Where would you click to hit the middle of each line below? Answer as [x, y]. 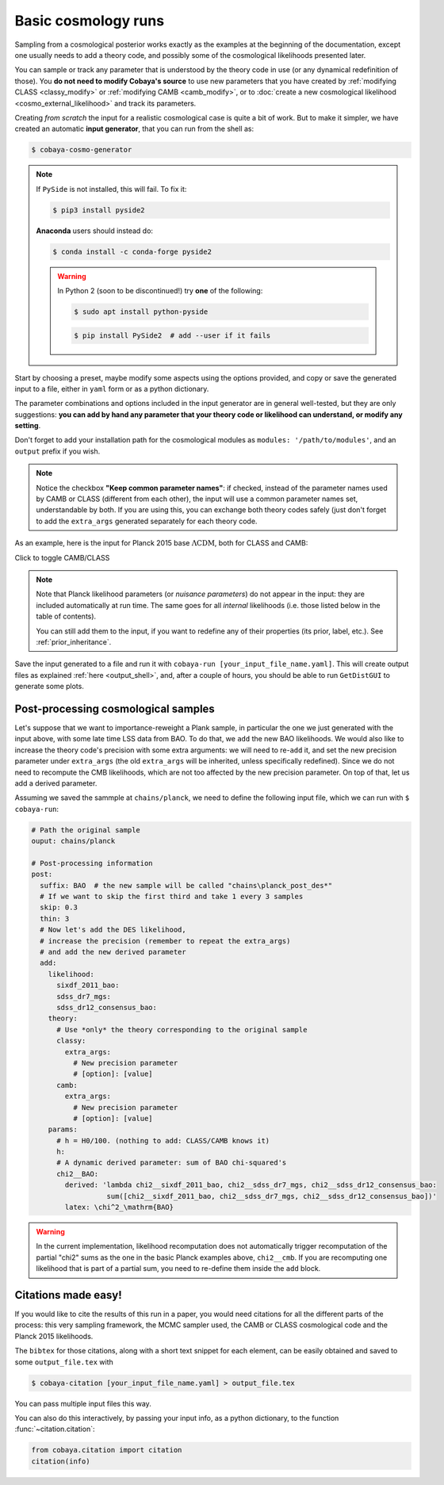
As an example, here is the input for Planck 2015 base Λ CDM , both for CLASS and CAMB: [161, 543]
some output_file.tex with [64, 1362]
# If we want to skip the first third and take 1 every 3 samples [172, 897]
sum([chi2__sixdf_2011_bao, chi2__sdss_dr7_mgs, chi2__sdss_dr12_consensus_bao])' [272, 1196]
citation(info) [61, 1461]
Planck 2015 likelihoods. [54, 1336]
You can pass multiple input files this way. [83, 1403]
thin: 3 [55, 919]
